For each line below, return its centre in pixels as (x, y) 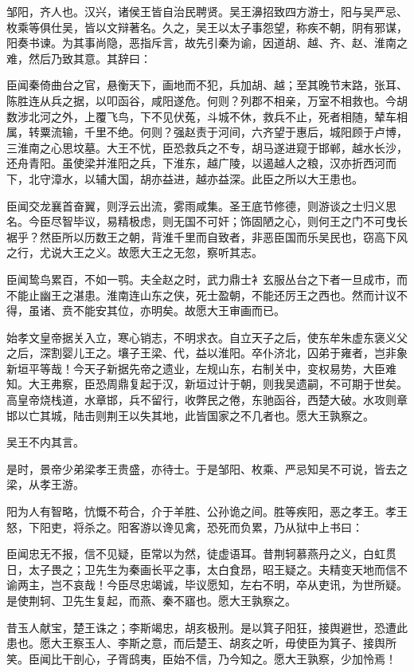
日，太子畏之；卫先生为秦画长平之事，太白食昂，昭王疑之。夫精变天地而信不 (207, 569)
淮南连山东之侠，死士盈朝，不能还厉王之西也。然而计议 (251, 295)
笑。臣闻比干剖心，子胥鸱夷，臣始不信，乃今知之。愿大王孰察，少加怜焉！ (201, 658)
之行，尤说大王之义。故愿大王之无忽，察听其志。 (135, 252)
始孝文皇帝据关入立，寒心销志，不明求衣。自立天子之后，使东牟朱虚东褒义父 (207, 337)
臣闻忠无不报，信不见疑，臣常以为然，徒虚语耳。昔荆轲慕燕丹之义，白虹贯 (201, 554)
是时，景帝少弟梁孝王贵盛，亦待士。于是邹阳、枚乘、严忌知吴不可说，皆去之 (207, 468)
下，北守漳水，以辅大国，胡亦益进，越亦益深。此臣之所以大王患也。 (185, 178)
